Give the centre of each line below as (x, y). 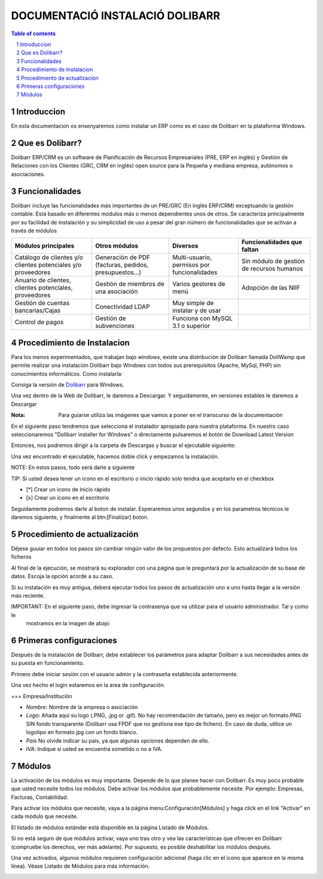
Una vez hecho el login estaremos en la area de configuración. (88, 685)
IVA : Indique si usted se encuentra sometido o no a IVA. (94, 749)
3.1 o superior (191, 326)
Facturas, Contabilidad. (40, 797)
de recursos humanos (272, 269)
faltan (250, 250)
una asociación (117, 291)
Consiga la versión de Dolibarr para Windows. (68, 385)
